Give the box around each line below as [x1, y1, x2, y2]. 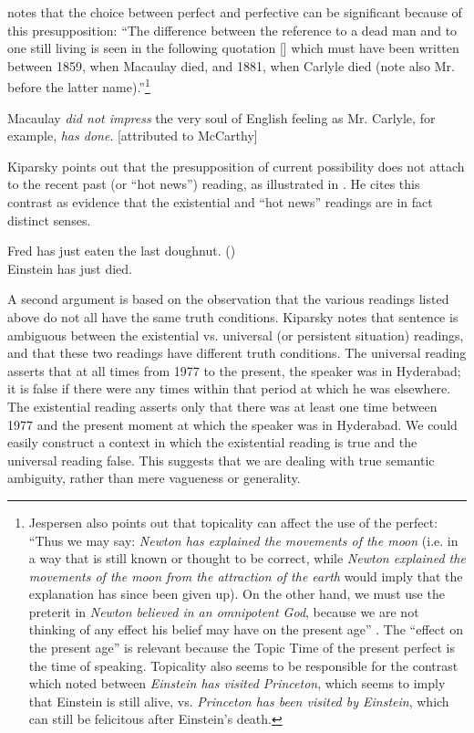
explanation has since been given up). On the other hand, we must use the [28, 584, 445, 603]
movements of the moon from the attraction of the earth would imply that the [28, 566, 463, 585]
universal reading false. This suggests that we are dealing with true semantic [7, 450, 435, 469]
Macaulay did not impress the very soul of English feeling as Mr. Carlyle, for [7, 108, 436, 127]
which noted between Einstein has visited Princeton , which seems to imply [28, 674, 446, 693]
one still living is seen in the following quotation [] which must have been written [7, 38, 459, 58]
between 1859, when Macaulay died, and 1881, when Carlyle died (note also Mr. [7, 56, 455, 75]
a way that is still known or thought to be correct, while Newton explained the [28, 549, 466, 568]
